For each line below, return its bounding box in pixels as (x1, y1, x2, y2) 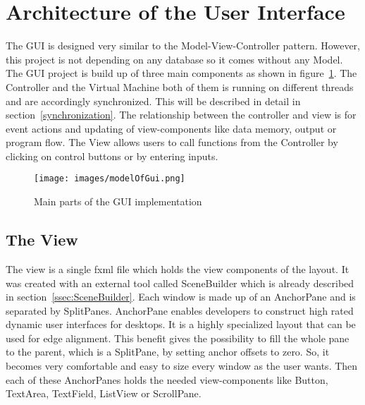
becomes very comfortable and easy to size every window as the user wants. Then (6, 358, 358, 373)
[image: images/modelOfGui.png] (34, 174, 185, 184)
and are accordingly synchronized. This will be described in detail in (6, 93, 301, 108)
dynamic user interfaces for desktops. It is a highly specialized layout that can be (6, 317, 356, 332)
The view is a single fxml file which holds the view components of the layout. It (6, 261, 349, 276)
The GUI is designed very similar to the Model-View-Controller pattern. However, (6, 38, 360, 53)
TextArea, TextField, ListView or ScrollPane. (6, 386, 202, 401)
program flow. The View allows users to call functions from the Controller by (6, 135, 338, 150)
